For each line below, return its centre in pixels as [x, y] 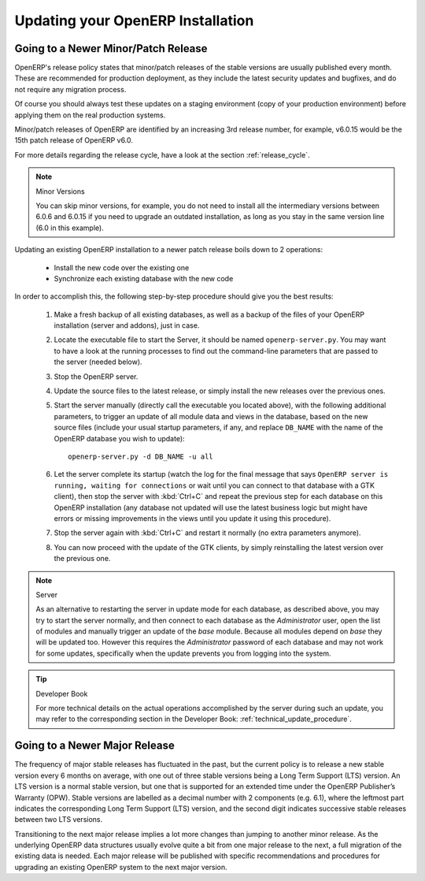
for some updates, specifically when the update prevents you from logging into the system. [183, 653]
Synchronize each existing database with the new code [144, 278]
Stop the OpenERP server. [96, 376]
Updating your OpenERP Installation [134, 20]
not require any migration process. [70, 89]
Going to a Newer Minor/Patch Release [111, 48]
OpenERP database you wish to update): [119, 438]
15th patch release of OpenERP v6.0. [74, 140]
